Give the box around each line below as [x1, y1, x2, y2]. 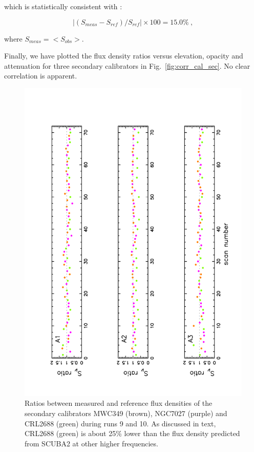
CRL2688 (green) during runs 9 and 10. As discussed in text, [25, 418, 216, 428]
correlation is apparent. [4, 70, 77, 81]
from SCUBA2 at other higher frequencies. [25, 438, 158, 448]
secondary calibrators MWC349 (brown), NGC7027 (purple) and [25, 408, 227, 419]
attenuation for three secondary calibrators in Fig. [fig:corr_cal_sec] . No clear [4, 60, 250, 71]
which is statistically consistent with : [4, 1, 122, 11]
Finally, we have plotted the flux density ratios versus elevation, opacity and [4, 50, 243, 61]
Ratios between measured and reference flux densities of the [25, 398, 213, 408]
